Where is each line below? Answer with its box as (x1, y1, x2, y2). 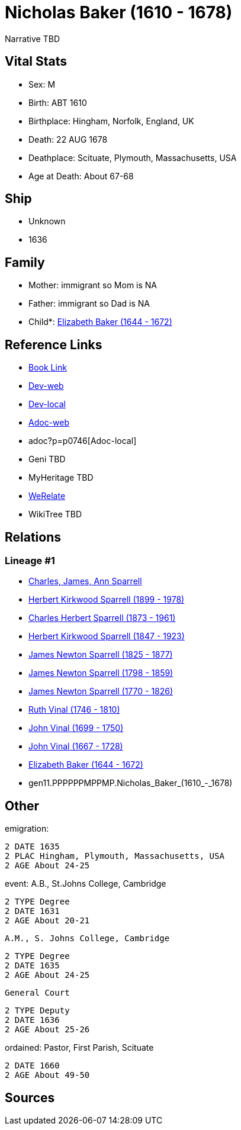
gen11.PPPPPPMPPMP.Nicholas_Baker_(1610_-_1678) (28, 778, 233, 788)
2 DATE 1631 (5, 906, 60, 916)
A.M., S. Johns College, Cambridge (5, 933, 170, 944)
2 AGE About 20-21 (5, 916, 90, 926)
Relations (5, 529, 62, 545)
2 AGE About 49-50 (5, 1070, 90, 1080)
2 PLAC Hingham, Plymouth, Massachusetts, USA (5, 851, 224, 861)
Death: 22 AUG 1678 (28, 134, 108, 144)
